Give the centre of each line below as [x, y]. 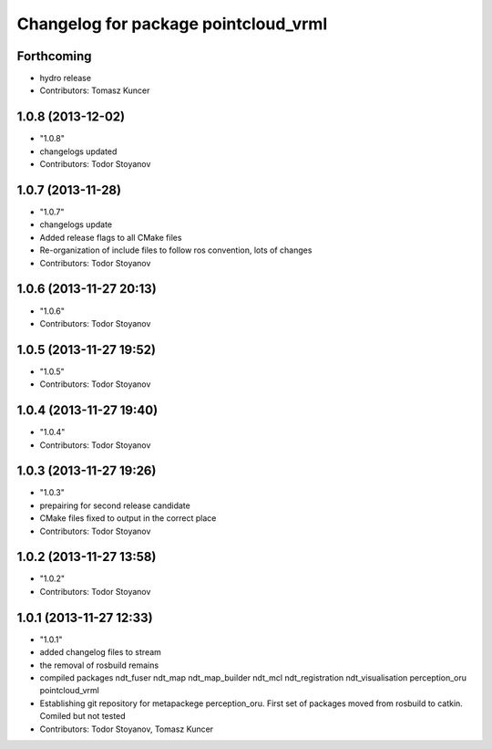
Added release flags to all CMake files [111, 237]
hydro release [65, 78]
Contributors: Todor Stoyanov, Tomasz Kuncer [127, 729]
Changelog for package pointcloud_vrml [172, 24]
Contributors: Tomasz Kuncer [95, 90]
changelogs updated [78, 151]
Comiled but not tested [83, 716]
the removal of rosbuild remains [99, 665]
